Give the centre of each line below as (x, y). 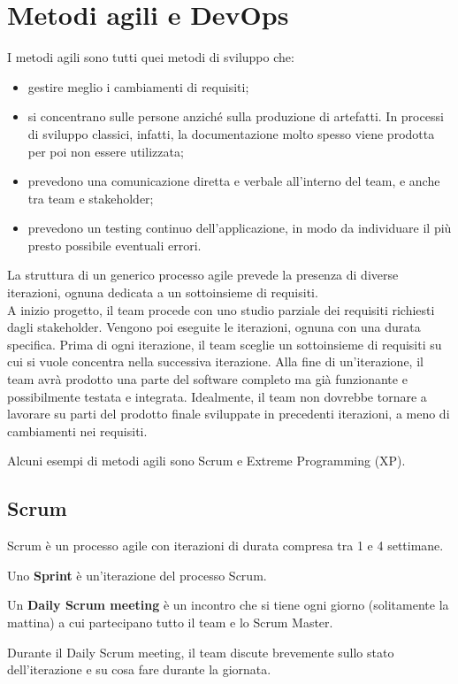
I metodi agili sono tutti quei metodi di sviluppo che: (151, 57)
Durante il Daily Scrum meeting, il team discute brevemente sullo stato (201, 652)
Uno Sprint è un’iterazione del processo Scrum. (137, 575)
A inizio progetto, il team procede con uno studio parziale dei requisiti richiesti (221, 309)
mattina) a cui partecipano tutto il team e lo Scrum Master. (170, 622)
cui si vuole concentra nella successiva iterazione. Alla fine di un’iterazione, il (215, 361)
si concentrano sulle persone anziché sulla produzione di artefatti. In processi (236, 116)
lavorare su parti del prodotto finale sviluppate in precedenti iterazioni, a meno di (229, 414)
